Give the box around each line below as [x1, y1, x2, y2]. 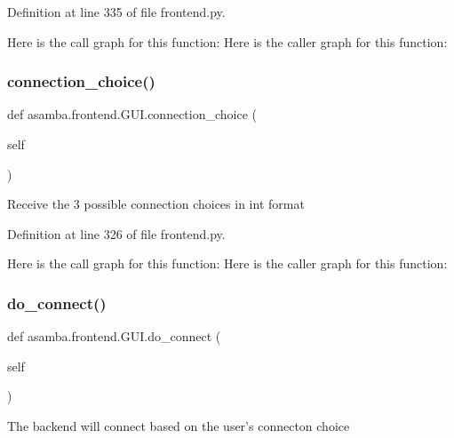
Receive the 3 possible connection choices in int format [7, 195, 305, 213]
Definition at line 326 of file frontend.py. [7, 224, 226, 243]
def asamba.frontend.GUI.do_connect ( [7, 327, 221, 346]
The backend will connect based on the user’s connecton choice [7, 416, 350, 434]
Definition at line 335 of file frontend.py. [7, 3, 226, 20]
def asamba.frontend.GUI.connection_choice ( [7, 105, 258, 123]
